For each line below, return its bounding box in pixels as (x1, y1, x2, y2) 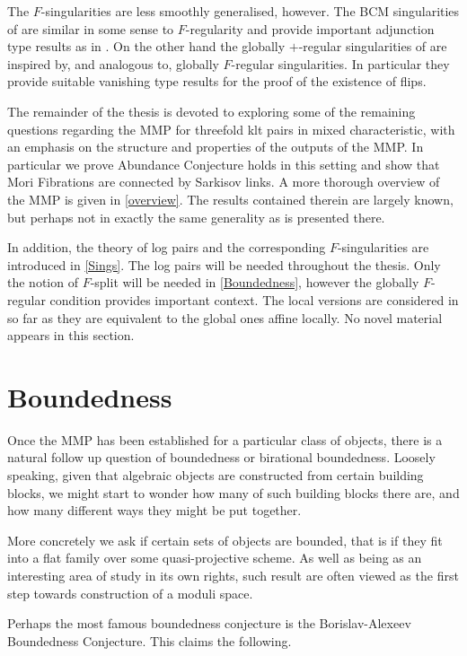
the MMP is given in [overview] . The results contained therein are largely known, (7, 189, 454, 208)
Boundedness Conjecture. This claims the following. (7, 631, 292, 650)
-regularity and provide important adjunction (185, 19, 435, 38)
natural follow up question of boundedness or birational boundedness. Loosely (7, 448, 436, 467)
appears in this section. (7, 326, 135, 345)
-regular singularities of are (298, 37, 447, 56)
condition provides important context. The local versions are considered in (49, 290, 459, 309)
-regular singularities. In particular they (231, 54, 450, 73)
